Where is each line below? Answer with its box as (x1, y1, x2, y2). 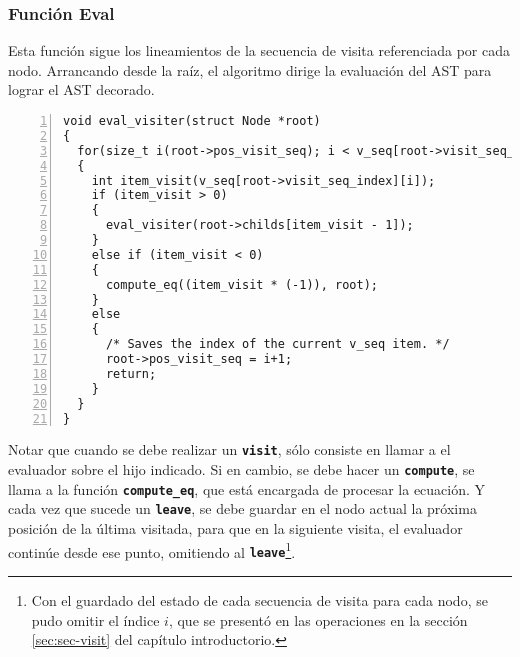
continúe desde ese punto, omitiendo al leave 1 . (8, 538, 296, 562)
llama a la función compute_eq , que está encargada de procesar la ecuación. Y (8, 478, 486, 499)
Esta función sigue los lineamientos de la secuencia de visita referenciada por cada (8, 40, 511, 61)
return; (105, 366, 157, 381)
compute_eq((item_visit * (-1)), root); (105, 277, 378, 292)
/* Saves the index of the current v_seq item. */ (105, 337, 450, 352)
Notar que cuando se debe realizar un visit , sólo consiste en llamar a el (8, 439, 451, 460)
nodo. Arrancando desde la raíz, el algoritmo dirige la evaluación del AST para (8, 59, 492, 80)
